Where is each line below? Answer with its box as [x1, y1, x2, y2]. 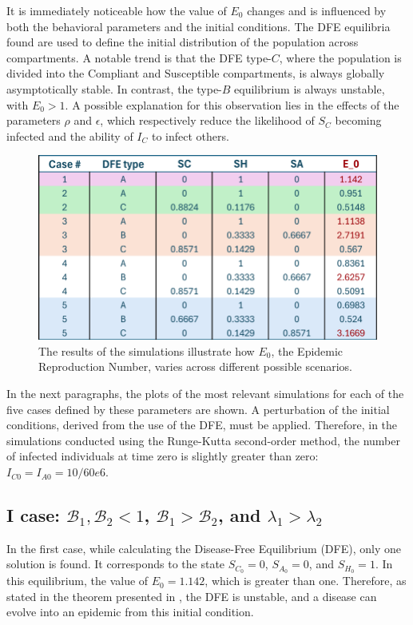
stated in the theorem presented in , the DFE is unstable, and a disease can [6, 587, 377, 604]
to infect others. [151, 127, 229, 144]
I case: [6, 503, 60, 527]
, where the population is [279, 49, 402, 66]
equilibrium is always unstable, [234, 80, 385, 97]
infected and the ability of [6, 127, 133, 144]
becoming [335, 112, 382, 129]
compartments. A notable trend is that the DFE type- [6, 49, 272, 66]
